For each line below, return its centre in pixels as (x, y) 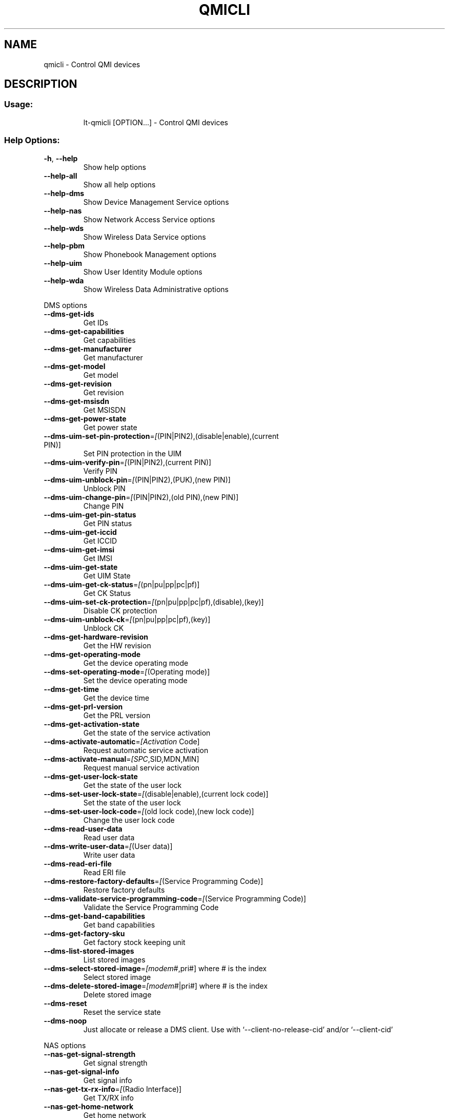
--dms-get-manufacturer (88, 349)
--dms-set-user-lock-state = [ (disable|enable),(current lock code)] (156, 794)
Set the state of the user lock (132, 802)
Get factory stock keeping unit (134, 942)
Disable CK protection (120, 610)
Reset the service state (122, 1012)
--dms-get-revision (78, 383)
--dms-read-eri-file (78, 863)
